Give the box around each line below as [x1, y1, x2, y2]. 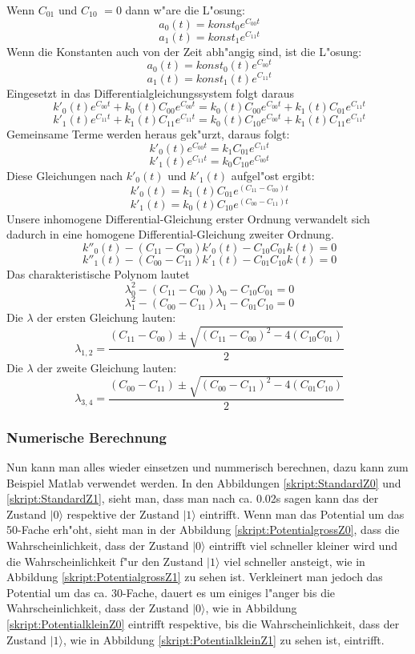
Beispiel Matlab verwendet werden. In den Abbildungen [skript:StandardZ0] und [6, 474, 401, 491]
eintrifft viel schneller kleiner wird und [209, 536, 397, 553]
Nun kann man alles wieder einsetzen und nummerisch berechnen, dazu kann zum [6, 458, 409, 475]
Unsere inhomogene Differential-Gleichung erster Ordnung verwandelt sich [6, 210, 370, 227]
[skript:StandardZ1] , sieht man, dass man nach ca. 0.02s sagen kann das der [6, 490, 379, 507]
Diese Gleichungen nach [6, 167, 123, 183]
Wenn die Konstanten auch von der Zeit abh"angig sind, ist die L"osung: [6, 42, 362, 59]
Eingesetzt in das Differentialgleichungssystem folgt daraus [6, 84, 295, 101]
